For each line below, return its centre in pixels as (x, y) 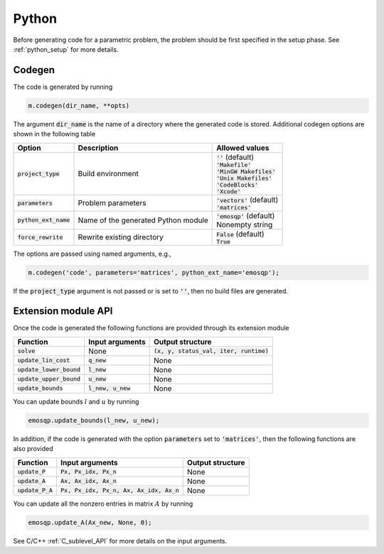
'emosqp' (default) (245, 215)
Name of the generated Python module (143, 220)
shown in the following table (54, 134)
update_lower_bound (49, 370)
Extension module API (63, 311)
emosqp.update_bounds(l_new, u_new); (94, 420)
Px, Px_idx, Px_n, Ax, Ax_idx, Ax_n (120, 490)
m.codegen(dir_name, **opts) (79, 105)
